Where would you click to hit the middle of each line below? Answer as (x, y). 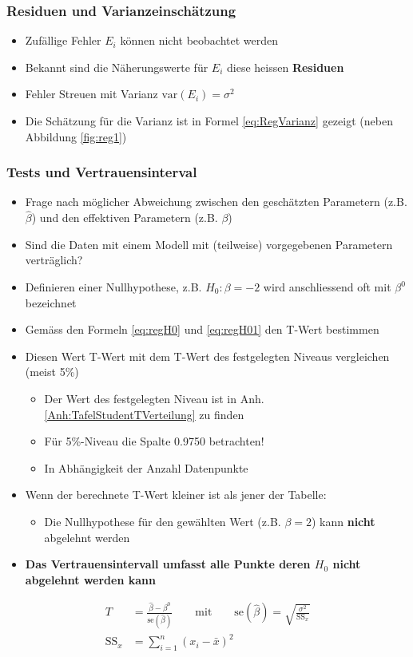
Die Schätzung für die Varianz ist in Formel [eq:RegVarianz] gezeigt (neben (209, 121)
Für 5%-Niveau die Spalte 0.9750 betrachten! (154, 441)
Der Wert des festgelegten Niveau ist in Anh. (154, 398)
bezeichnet (51, 302)
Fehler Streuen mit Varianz (91, 94)
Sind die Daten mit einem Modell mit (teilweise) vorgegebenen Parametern (209, 244)
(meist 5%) (52, 372)
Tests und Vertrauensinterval (102, 172)
